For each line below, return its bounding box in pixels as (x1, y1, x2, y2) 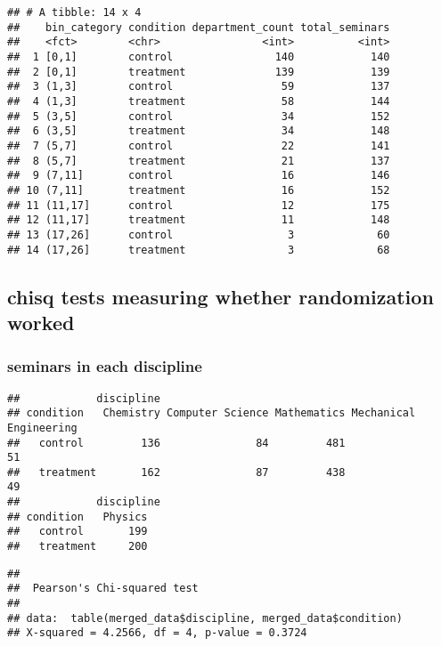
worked (7, 308, 75, 335)
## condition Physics (7, 510, 148, 523)
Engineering (7, 421, 78, 434)
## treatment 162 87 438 (7, 465, 346, 479)
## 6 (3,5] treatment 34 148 (7, 125, 390, 138)
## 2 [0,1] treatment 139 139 (7, 65, 390, 78)
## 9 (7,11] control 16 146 (7, 169, 390, 182)
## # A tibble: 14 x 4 (7, 6, 142, 19)
